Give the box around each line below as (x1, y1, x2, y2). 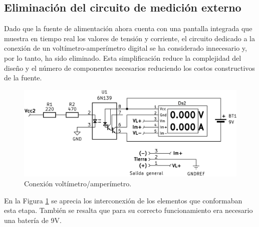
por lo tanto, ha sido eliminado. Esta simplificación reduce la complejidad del (4, 52, 241, 63)
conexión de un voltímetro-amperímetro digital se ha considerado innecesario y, (4, 43, 247, 53)
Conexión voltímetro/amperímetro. (24, 178, 132, 189)
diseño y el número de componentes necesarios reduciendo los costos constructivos (4, 62, 255, 73)
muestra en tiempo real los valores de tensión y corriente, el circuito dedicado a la (4, 33, 255, 43)
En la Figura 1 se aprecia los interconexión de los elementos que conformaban (4, 195, 242, 205)
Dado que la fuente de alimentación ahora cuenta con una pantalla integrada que (4, 23, 252, 34)
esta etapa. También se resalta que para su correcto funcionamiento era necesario (4, 205, 253, 215)
